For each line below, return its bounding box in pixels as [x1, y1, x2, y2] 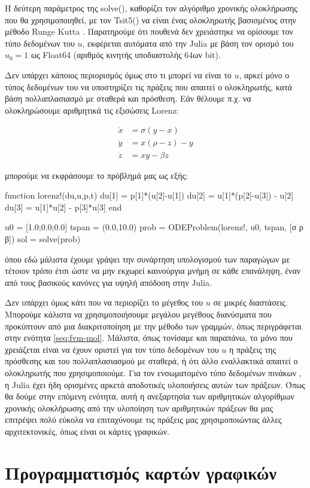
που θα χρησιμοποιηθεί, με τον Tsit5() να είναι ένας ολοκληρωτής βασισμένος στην [5, 13, 296, 26]
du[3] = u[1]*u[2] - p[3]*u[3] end [5, 200, 122, 213]
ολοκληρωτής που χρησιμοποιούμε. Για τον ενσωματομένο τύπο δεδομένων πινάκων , [5, 366, 302, 379]
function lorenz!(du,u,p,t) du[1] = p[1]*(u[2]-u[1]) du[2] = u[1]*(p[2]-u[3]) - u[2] [5, 189, 294, 202]
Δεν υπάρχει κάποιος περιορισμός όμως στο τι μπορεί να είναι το [5, 68, 232, 81]
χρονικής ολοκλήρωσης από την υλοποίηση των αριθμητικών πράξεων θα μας [5, 401, 273, 414]
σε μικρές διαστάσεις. [213, 296, 288, 309]
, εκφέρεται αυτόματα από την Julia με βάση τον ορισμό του [82, 36, 294, 49]
